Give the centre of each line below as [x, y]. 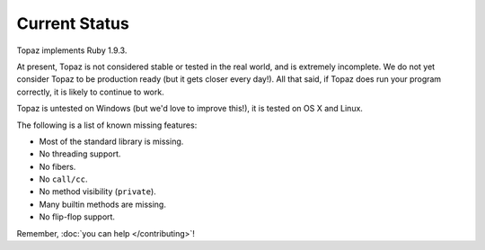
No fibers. [57, 166]
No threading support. [80, 154]
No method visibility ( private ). [97, 192]
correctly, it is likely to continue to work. [91, 92]
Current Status [73, 23]
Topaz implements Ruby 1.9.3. [72, 50]
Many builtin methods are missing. [102, 204]
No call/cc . [63, 179]
